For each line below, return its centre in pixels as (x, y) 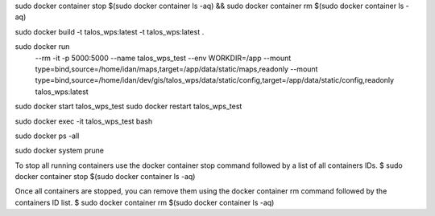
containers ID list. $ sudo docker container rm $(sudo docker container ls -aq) (145, 202)
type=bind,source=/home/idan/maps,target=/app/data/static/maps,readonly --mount (176, 69)
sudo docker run (42, 47)
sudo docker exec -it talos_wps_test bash (84, 121)
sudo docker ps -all (47, 136)
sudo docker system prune (60, 151)
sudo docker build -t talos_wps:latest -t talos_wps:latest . (110, 31)
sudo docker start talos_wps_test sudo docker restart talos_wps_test (128, 106)
